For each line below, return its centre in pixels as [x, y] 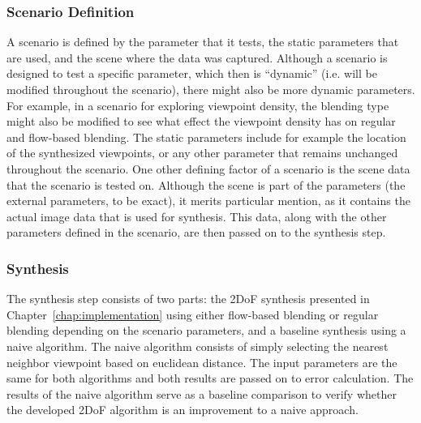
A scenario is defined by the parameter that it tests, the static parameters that [203, 42]
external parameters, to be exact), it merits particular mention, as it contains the [208, 201]
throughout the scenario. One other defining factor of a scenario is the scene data [208, 168]
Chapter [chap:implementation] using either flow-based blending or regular [193, 314]
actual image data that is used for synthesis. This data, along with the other [197, 216]
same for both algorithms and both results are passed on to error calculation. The [210, 378]
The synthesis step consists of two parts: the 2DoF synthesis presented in [188, 299]
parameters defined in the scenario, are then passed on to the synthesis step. [196, 232]
